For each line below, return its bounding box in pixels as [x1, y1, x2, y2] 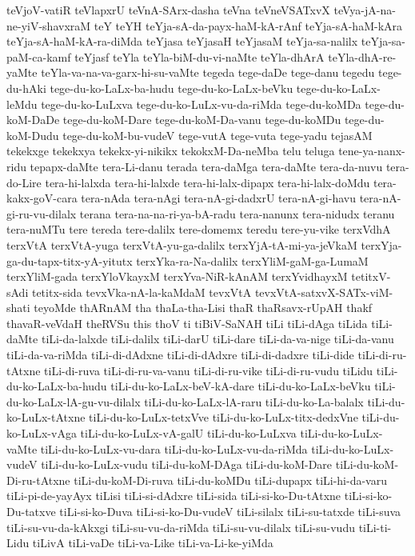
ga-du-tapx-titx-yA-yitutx [6, 252, 133, 269]
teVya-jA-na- [333, 2, 396, 18]
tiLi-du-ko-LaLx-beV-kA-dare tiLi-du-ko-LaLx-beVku [110, 378, 371, 394]
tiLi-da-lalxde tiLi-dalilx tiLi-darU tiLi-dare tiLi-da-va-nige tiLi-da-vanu [41, 330, 394, 347]
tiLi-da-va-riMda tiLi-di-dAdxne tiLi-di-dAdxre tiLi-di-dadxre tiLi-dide [6, 346, 354, 363]
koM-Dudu [6, 126, 59, 143]
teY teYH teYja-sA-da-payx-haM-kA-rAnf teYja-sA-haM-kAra [94, 17, 403, 34]
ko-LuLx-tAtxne [6, 409, 86, 426]
